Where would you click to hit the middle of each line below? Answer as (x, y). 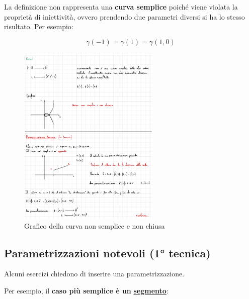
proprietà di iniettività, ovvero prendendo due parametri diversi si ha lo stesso (124, 16)
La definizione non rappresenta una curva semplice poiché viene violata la (121, 7)
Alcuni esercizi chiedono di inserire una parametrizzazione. (94, 274)
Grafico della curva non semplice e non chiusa (95, 225)
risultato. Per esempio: (39, 26)
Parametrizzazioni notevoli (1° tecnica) (107, 253)
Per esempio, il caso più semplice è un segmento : (86, 291)
